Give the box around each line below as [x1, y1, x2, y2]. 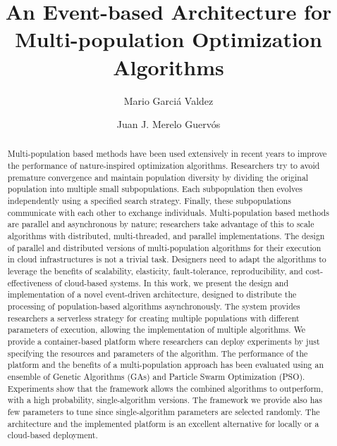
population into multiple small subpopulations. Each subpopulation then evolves [7, 183, 302, 195]
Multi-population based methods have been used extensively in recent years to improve [7, 148, 327, 160]
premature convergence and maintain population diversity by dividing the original [7, 171, 309, 183]
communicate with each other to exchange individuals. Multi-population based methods [7, 206, 329, 218]
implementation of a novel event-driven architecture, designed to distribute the [7, 288, 297, 300]
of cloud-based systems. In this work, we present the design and [54, 276, 289, 288]
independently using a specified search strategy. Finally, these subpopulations [7, 195, 291, 207]
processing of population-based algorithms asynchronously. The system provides [7, 300, 300, 312]
